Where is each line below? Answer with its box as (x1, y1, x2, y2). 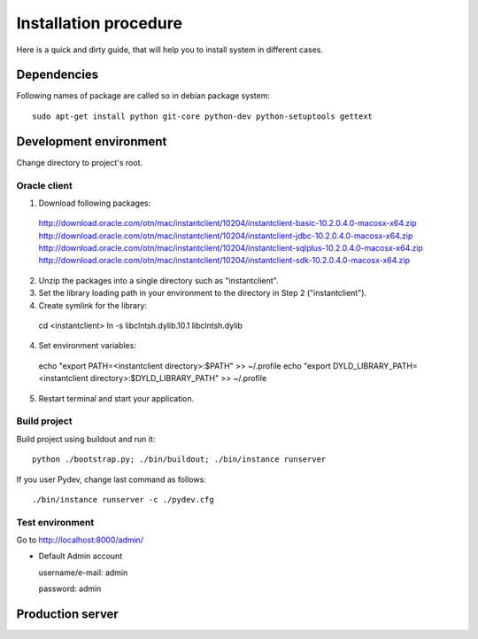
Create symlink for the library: (38, 300, 148, 310)
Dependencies (16, 67, 99, 82)
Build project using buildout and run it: (16, 433, 156, 444)
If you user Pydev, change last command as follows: (16, 474, 207, 485)
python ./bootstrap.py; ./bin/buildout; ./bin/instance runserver (32, 455, 327, 464)
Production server (16, 607, 119, 622)
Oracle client (16, 179, 73, 191)
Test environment (16, 516, 95, 528)
